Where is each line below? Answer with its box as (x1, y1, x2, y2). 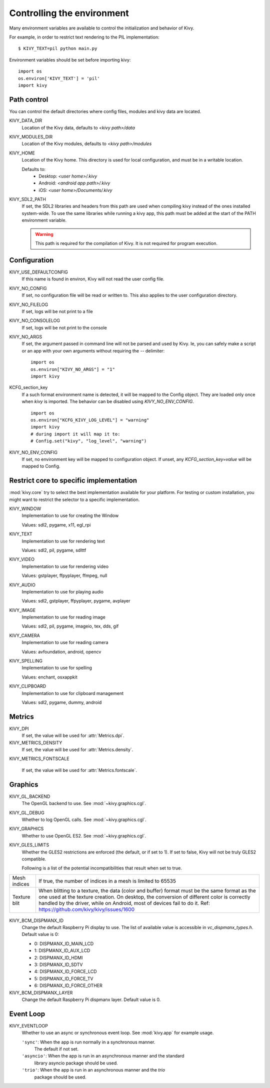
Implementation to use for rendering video (21, 563, 109, 569)
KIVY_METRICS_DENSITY (9, 739, 62, 745)
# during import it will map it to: (30, 431, 120, 437)
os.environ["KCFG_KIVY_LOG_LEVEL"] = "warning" (30, 417, 149, 422)
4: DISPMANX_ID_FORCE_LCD (34, 968, 97, 974)
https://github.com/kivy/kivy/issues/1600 (38, 905, 135, 912)
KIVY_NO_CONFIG (9, 285, 47, 291)
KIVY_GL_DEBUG (9, 809, 44, 815)
